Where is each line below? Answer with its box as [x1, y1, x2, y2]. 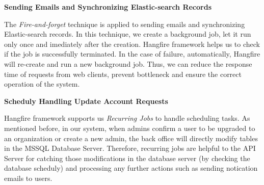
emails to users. [4, 172, 52, 183]
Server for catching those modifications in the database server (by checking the [4, 152, 250, 163]
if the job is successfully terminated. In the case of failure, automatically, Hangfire [4, 48, 260, 59]
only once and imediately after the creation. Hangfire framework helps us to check [4, 38, 260, 49]
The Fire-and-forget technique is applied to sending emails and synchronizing [4, 18, 245, 29]
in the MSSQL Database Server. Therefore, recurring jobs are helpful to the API [4, 143, 256, 153]
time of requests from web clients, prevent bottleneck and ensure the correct [4, 68, 242, 79]
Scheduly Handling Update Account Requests [4, 95, 168, 106]
